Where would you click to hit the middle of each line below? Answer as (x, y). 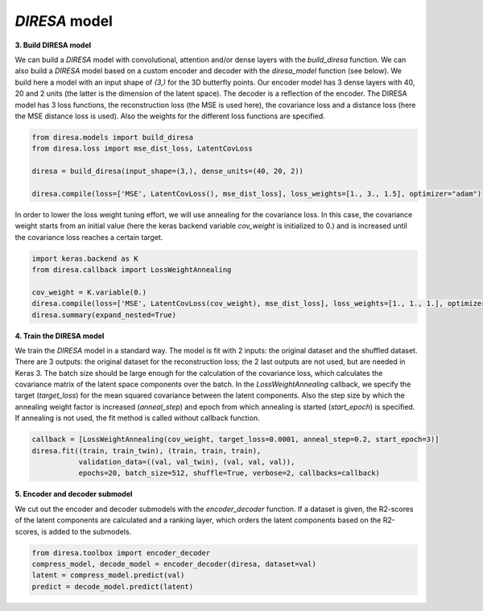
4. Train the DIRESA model (60, 336)
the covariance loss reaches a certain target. (89, 237)
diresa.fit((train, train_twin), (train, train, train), (147, 450)
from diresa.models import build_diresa (112, 137)
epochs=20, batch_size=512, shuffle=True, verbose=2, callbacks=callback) (229, 473)
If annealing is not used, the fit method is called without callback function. (137, 418)
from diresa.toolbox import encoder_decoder (121, 553)
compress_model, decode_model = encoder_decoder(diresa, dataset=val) (174, 564)
